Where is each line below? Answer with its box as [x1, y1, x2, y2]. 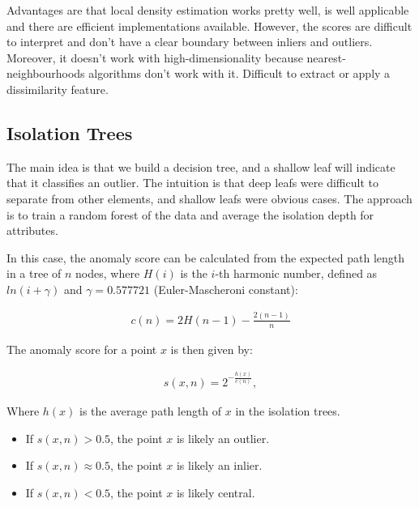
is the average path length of [79, 402, 222, 419]
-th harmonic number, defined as [215, 265, 378, 282]
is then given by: [170, 340, 253, 357]
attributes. [6, 222, 58, 239]
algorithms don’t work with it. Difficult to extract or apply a [88, 65, 391, 82]
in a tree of [6, 265, 62, 282]
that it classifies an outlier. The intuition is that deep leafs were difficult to [6, 174, 378, 191]
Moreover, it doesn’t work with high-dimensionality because [6, 49, 303, 66]
